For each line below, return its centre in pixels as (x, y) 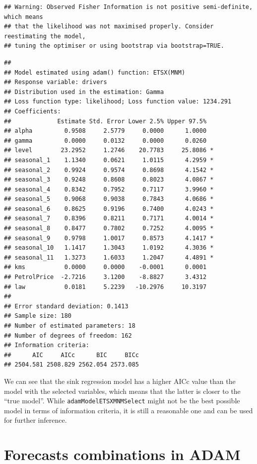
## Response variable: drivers (56, 82)
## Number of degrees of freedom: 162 (68, 335)
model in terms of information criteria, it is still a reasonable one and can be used (128, 410)
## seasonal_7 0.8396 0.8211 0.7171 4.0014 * (109, 219)
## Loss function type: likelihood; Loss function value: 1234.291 (118, 102)
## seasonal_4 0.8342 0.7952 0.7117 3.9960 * (109, 189)
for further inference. (35, 420)
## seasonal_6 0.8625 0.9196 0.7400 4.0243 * (109, 209)
